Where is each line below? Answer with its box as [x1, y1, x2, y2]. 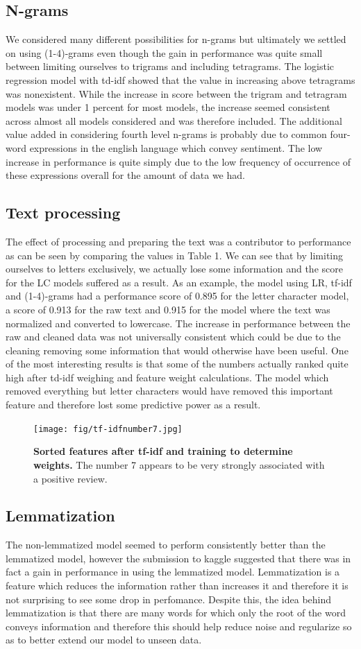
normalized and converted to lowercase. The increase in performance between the [6, 315, 351, 330]
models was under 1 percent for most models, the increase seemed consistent [6, 100, 330, 114]
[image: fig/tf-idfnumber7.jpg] [33, 424, 183, 434]
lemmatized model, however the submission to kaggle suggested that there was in [6, 551, 351, 565]
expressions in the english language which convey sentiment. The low [29, 140, 323, 155]
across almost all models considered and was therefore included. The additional [6, 113, 342, 128]
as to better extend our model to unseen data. [6, 632, 202, 647]
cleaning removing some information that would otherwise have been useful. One [6, 343, 349, 357]
